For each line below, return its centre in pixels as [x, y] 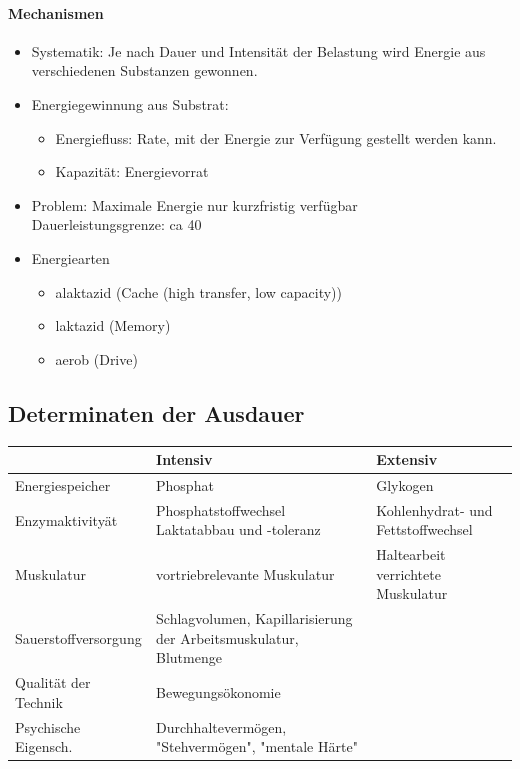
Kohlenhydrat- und [434, 509]
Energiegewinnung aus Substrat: [130, 103]
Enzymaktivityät [66, 519]
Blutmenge [189, 657]
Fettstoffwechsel [424, 529]
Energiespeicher [63, 484]
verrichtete [408, 573]
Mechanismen [56, 12]
